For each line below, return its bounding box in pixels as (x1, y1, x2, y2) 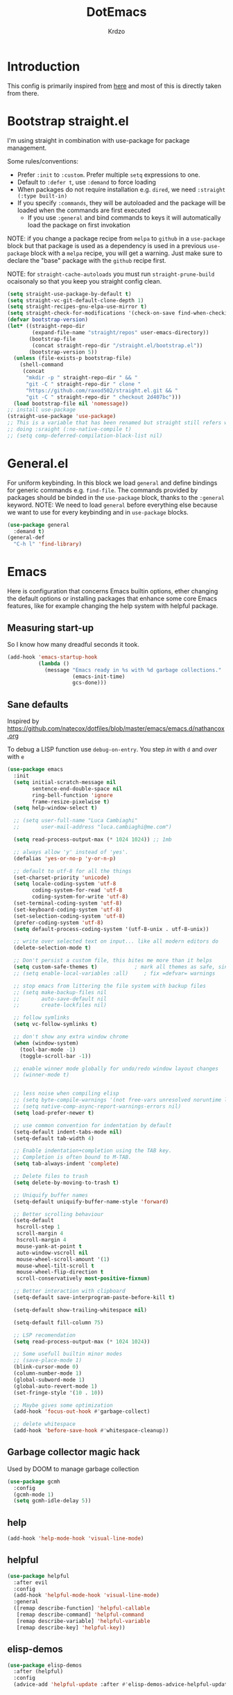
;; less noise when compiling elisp (13, 1090, 119, 1097)
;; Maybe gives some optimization (13, 1402, 113, 1409)
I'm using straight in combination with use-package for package (7, 136, 190, 144)
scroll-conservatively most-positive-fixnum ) (16, 1275, 150, 1283)
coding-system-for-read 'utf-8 (32, 887, 123, 894)
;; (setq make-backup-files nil (13, 989, 107, 996)
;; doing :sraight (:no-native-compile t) (7, 426, 132, 433)
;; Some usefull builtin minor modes (13, 1350, 123, 1357)
